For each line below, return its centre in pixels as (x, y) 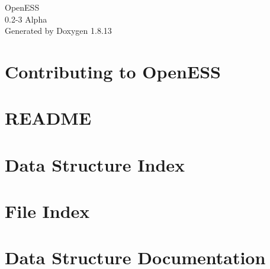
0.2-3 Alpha (26, 19)
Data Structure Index (95, 164)
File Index (47, 211)
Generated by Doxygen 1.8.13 (58, 31)
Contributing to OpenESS (113, 71)
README (48, 118)
